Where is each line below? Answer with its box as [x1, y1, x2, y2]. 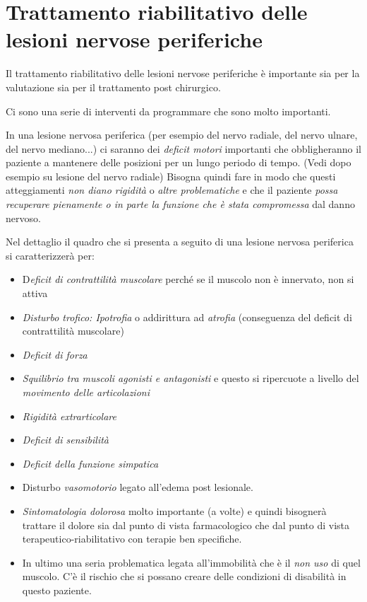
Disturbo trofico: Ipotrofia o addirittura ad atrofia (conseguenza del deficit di [22, 309, 352, 324]
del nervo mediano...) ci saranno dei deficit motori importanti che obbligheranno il [6, 141, 361, 156]
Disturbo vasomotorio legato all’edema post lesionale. [22, 480, 253, 494]
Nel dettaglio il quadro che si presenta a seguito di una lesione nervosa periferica [6, 234, 354, 249]
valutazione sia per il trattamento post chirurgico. [6, 79, 221, 94]
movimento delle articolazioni [22, 385, 150, 399]
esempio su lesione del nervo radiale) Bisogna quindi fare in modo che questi [6, 168, 336, 183]
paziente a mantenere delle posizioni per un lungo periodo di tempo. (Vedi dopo [6, 155, 351, 170]
